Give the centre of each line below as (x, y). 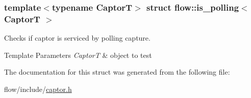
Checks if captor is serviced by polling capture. (77, 38)
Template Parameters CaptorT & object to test (78, 55)
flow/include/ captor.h (38, 89)
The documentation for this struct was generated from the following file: (117, 72)
